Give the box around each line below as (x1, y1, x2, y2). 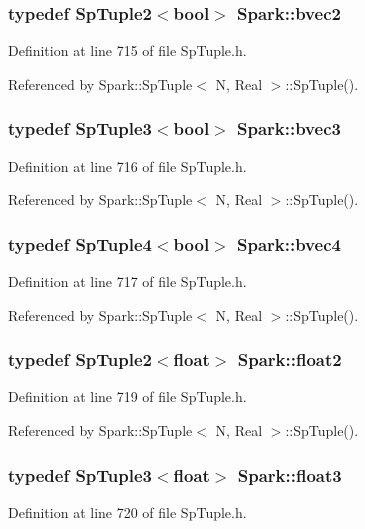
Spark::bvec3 (237, 116, 341, 141)
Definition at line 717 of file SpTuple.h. (8, 271, 247, 292)
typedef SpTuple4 (8, 231, 152, 256)
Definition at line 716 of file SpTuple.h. (8, 155, 247, 176)
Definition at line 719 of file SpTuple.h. (8, 386, 247, 407)
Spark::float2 (237, 347, 342, 372)
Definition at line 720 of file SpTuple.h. (8, 501, 247, 522)
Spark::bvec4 (237, 231, 341, 256)
